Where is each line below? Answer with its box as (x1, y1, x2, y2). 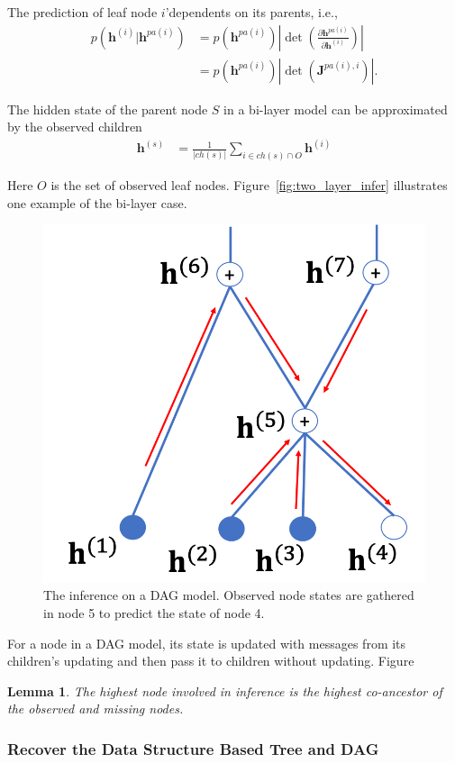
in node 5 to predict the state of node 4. (43, 603, 265, 622)
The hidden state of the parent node (7, 99, 208, 118)
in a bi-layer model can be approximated (223, 99, 448, 118)
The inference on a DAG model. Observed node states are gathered (43, 586, 414, 604)
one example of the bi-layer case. (7, 193, 187, 212)
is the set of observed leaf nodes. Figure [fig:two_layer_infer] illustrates (50, 176, 448, 195)
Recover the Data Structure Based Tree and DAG (7, 737, 379, 759)
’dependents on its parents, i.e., (165, 3, 338, 21)
